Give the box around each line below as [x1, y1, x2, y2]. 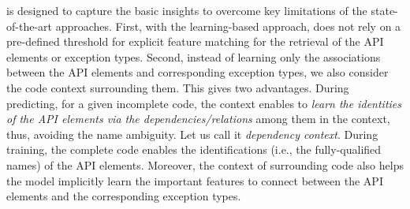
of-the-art [6, 17, 52, 34]
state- [371, 2, 398, 18]
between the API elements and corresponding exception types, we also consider [6, 64, 389, 80]
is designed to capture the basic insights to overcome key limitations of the [6, 2, 367, 18]
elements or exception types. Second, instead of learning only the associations [6, 48, 381, 65]
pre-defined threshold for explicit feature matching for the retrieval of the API [6, 33, 384, 50]
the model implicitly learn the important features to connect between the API [6, 172, 383, 188]
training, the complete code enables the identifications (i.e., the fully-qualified [6, 141, 382, 158]
